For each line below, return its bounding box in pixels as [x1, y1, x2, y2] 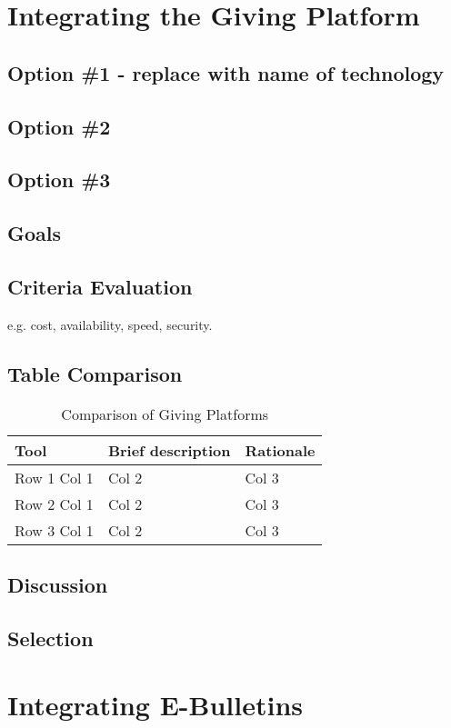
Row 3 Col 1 [15, 519, 94, 541]
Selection [7, 623, 94, 652]
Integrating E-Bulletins [7, 686, 304, 723]
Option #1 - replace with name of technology [7, 58, 445, 86]
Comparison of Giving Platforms [61, 403, 269, 424]
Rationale [245, 439, 316, 461]
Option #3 [7, 165, 111, 194]
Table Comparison [7, 359, 183, 387]
